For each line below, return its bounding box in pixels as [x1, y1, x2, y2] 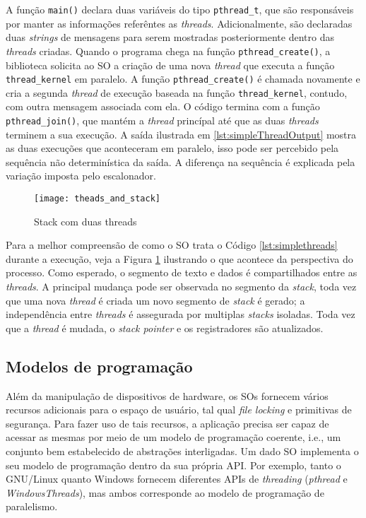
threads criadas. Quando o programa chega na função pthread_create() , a [6, 43, 331, 58]
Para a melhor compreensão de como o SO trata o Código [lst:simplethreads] [6, 237, 338, 252]
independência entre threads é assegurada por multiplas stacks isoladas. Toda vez [6, 307, 355, 322]
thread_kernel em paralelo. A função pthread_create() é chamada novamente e [6, 71, 360, 86]
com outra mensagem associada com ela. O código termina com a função [6, 99, 320, 114]
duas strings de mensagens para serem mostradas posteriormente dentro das [6, 30, 334, 45]
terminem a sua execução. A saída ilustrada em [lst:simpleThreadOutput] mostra [6, 126, 357, 141]
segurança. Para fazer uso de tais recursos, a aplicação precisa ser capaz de [6, 416, 329, 430]
